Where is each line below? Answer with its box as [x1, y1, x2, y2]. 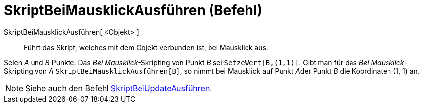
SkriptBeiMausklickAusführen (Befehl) [4, 2, 263, 19]
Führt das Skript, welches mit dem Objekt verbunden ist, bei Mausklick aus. [24, 43, 268, 52]
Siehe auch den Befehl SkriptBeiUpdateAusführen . [25, 83, 212, 93]
